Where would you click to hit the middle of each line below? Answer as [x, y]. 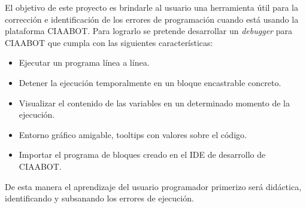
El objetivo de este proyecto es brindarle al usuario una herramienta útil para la [152, 7]
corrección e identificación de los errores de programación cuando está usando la [152, 19]
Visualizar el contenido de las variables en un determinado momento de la [154, 103]
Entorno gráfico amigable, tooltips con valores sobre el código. [133, 134]
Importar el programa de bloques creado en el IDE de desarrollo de [142, 155]
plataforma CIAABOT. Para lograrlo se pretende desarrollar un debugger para [149, 31]
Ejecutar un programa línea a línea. [84, 62]
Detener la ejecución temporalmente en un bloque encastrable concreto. [150, 82]
